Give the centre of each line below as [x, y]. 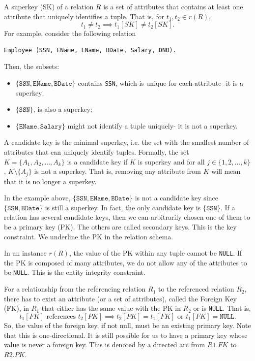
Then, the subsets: [32, 66]
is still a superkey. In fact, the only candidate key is [123, 207]
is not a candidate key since [176, 198]
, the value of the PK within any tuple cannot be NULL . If [156, 253]
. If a [228, 207]
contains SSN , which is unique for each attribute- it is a [160, 82]
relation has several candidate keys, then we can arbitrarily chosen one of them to [127, 217]
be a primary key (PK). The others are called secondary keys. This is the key [120, 227]
